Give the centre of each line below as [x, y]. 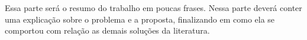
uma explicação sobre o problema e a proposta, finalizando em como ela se [140, 19]
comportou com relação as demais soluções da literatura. [107, 30]
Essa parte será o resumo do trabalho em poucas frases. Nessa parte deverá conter [153, 8]
